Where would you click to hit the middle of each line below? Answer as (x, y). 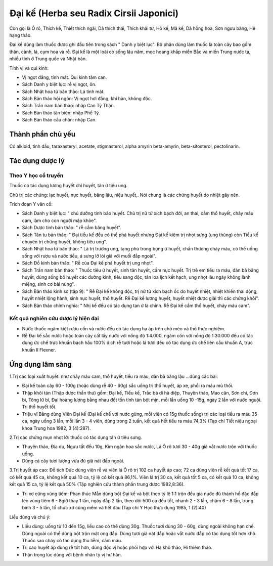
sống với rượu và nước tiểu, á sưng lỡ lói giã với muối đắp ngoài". (89, 256)
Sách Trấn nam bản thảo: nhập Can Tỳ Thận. (69, 106)
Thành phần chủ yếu (42, 134)
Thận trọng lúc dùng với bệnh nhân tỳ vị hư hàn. (72, 554)
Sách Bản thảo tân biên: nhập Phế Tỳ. (61, 113)
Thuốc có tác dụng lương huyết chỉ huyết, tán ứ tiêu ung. (69, 186)
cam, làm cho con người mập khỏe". (59, 221)
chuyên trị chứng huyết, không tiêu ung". (64, 242)
